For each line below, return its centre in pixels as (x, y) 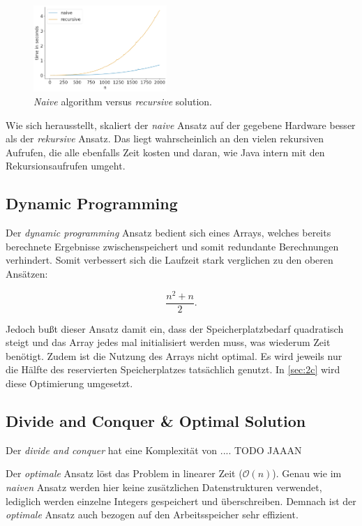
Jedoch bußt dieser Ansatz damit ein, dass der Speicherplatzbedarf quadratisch (175, 328)
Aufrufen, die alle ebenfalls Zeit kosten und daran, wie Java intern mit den (165, 152)
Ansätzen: (27, 273)
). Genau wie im (307, 473)
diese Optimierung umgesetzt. (69, 383)
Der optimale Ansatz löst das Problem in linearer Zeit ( (124, 473)
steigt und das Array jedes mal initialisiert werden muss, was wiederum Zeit (168, 342)
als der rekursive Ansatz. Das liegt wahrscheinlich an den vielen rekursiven (165, 138)
